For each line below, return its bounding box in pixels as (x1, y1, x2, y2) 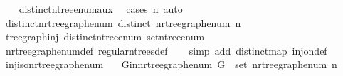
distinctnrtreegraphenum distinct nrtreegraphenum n (5, 15, 241, 30)
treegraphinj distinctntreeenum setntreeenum (5, 29, 205, 44)
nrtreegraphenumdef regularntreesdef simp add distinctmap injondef (5, 43, 327, 58)
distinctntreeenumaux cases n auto (19, 1, 183, 16)
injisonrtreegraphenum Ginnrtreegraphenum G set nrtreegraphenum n (5, 57, 337, 72)
